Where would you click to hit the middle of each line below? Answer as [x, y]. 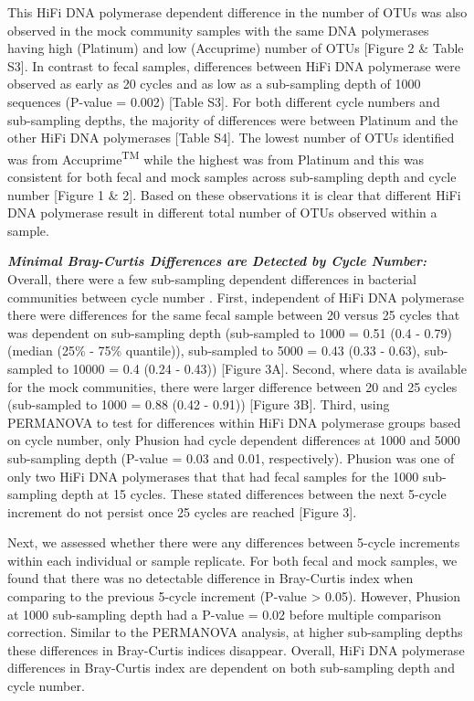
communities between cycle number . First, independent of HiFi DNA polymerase [236, 297]
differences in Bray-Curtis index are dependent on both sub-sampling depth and [231, 668]
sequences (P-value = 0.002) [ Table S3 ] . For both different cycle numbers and [224, 101]
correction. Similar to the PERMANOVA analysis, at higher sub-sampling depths [235, 632]
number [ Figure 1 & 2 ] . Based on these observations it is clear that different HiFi [234, 194]
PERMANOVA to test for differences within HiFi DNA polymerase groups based [234, 422]
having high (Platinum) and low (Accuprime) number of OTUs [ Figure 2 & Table [236, 48]
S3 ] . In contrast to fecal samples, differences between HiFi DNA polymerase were [234, 65]
